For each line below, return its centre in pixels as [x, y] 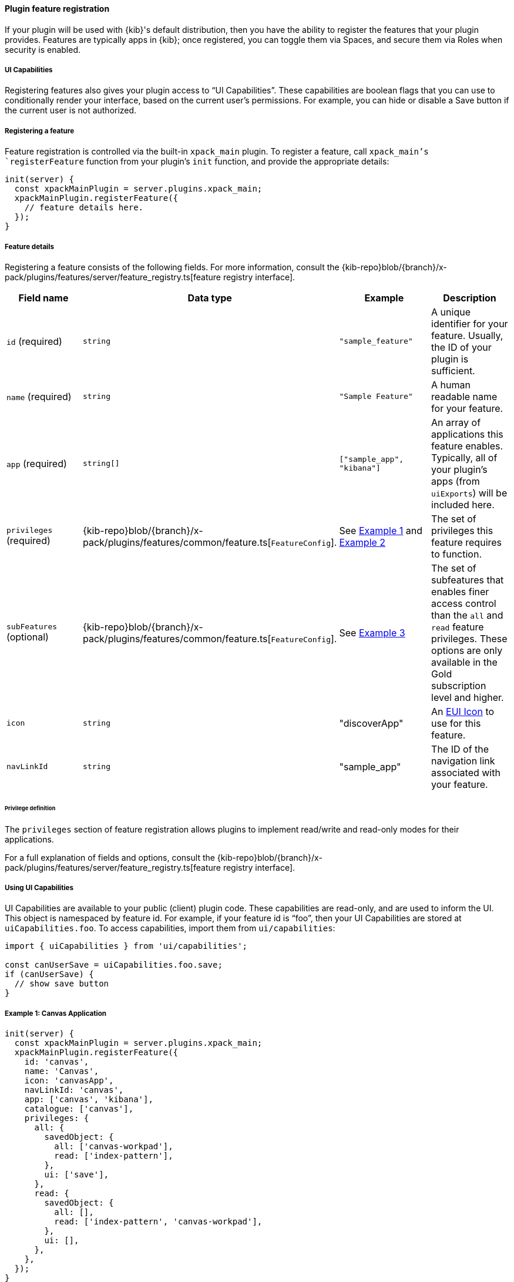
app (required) [37, 463]
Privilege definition [30, 808]
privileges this [462, 530]
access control [464, 603]
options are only [467, 650]
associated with [466, 772]
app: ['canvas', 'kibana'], [89, 1100]
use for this [456, 723]
